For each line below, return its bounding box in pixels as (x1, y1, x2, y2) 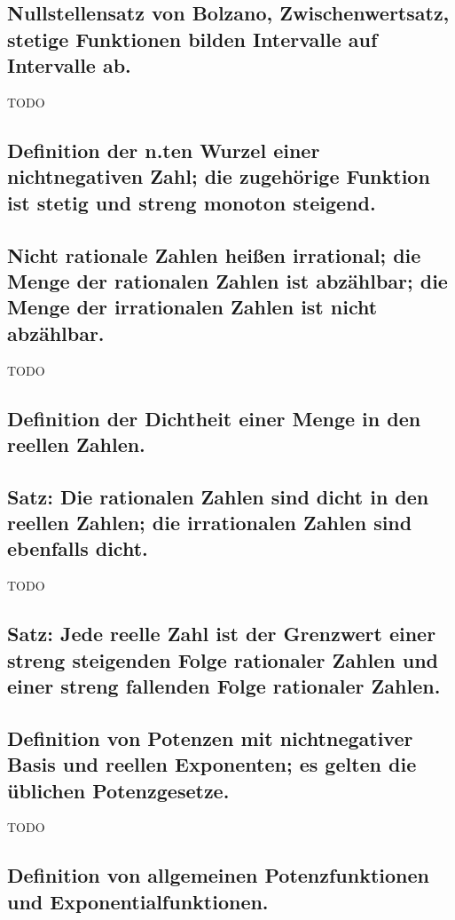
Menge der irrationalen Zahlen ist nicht (7, 293, 378, 321)
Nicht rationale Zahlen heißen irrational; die (7, 241, 421, 268)
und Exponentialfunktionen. (7, 887, 269, 915)
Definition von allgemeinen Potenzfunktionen (7, 861, 430, 889)
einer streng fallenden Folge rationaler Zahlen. (7, 672, 441, 700)
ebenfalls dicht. (7, 535, 148, 562)
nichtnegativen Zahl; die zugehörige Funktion (7, 163, 430, 190)
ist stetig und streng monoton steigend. (7, 188, 376, 216)
